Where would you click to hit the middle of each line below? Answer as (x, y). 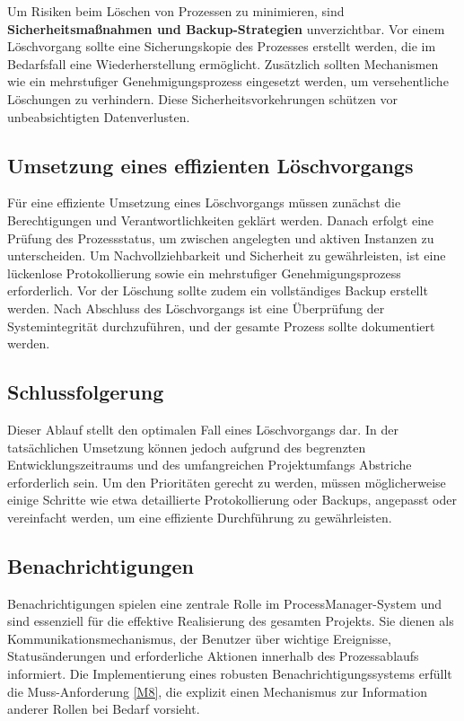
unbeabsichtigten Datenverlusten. (99, 116)
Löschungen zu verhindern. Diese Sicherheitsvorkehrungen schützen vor (202, 98)
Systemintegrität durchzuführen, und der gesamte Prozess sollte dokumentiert (221, 325)
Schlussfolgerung (86, 392)
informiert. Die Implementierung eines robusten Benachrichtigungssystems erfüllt (230, 674)
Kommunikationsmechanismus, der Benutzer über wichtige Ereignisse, (199, 638)
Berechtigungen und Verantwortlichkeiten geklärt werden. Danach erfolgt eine (221, 220)
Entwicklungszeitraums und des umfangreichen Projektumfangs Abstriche (210, 465)
